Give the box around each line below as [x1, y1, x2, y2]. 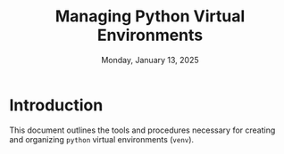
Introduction [9, 95, 104, 115]
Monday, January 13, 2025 [101, 54, 199, 65]
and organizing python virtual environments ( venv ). [9, 134, 195, 144]
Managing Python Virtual [54, 6, 246, 27]
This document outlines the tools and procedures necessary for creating [9, 125, 276, 135]
